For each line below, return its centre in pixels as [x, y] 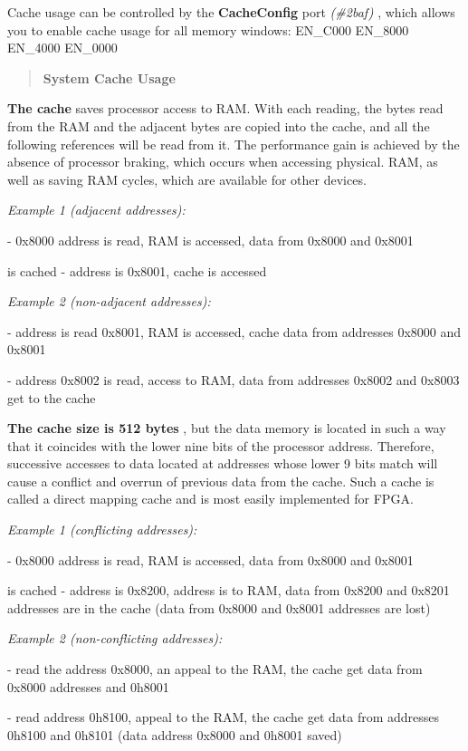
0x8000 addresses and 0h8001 [88, 686]
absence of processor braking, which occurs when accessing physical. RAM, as [223, 162]
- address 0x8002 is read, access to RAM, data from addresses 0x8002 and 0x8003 [234, 379]
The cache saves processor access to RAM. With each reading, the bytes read [225, 108]
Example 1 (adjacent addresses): [96, 210]
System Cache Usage [109, 77]
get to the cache [52, 397]
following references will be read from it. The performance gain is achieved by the [234, 144]
